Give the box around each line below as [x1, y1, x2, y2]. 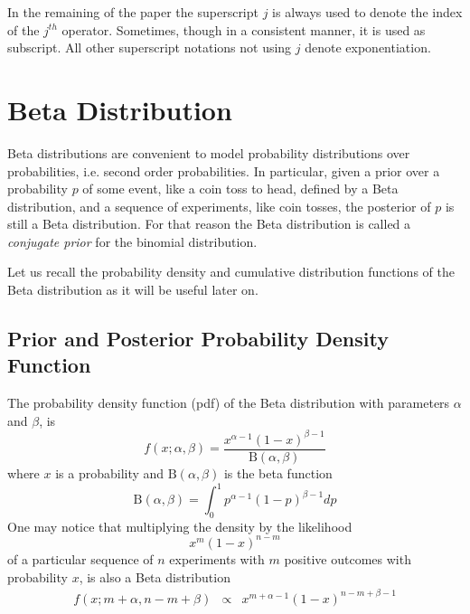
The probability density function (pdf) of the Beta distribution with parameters [7, 393, 450, 412]
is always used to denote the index [272, 3, 463, 21]
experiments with [169, 549, 265, 568]
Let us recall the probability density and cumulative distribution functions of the [7, 262, 455, 281]
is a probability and [55, 464, 164, 482]
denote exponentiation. [305, 38, 431, 57]
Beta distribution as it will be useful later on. [7, 280, 258, 299]
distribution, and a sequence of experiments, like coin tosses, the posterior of [7, 196, 431, 215]
